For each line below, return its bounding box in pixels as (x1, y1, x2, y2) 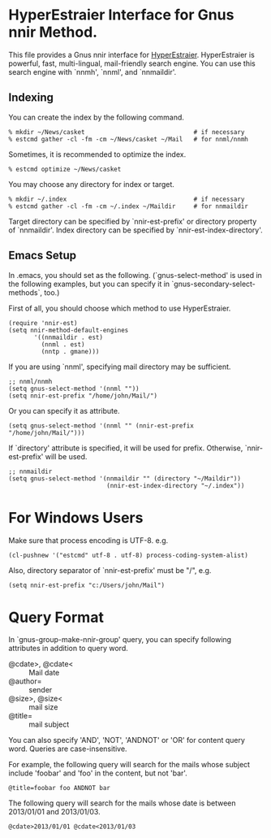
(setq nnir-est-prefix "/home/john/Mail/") (8, 392, 158, 400)
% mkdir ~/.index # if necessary (8, 195, 245, 203)
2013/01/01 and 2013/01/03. (8, 807, 101, 817)
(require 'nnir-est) (8, 319, 79, 327)
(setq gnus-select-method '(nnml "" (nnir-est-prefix (8, 421, 195, 430)
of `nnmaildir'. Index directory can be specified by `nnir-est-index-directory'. (8, 225, 263, 235)
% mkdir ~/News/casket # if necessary (8, 128, 245, 136)
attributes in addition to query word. (8, 644, 128, 653)
